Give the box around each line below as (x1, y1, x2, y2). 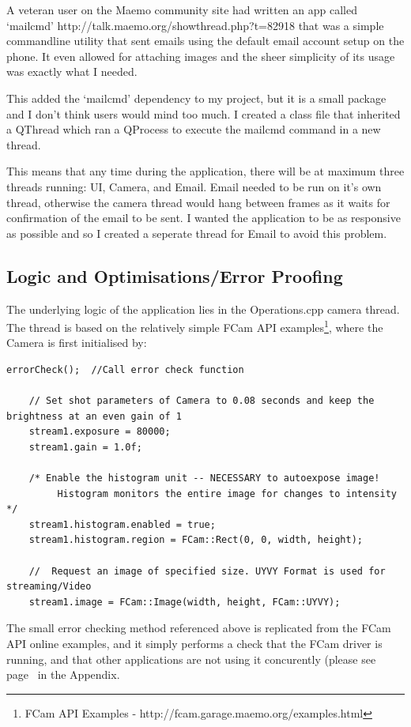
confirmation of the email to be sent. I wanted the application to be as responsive (6, 209, 401, 226)
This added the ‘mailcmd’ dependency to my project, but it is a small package (6, 89, 386, 106)
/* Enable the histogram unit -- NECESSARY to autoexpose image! (28, 473, 380, 484)
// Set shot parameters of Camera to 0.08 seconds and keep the (28, 395, 375, 407)
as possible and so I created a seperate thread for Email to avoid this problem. (6, 224, 387, 241)
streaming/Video (6, 581, 92, 593)
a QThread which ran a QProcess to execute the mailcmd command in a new (6, 121, 381, 137)
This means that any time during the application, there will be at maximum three (6, 163, 405, 179)
